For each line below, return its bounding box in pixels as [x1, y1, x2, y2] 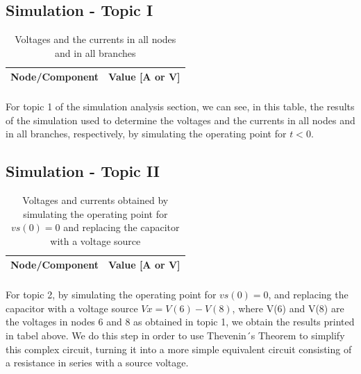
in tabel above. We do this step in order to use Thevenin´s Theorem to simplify [6, 328, 345, 342]
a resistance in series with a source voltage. [6, 355, 189, 370]
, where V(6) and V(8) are [232, 300, 344, 315]
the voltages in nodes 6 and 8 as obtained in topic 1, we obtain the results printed [6, 314, 355, 329]
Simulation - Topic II [6, 160, 160, 182]
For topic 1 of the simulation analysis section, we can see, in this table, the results [6, 99, 355, 114]
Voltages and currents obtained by [22, 193, 169, 207]
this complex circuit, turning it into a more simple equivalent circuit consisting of [6, 341, 352, 356]
